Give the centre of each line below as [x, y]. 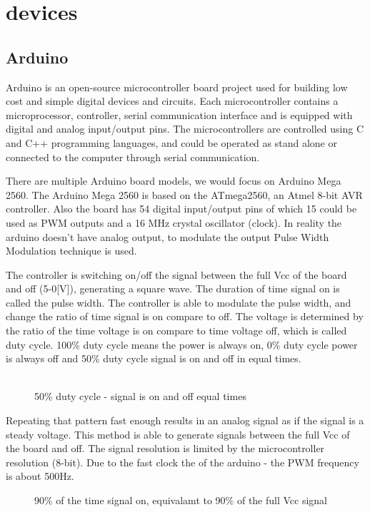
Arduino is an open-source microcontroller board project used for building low [177, 87]
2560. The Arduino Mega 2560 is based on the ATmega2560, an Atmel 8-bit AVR [184, 194]
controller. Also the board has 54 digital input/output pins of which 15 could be [181, 209]
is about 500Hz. [40, 476]
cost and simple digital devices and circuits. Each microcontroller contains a [172, 101]
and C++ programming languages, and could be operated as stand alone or [171, 142]
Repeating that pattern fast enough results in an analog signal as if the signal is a [185, 420]
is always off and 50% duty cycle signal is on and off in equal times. [154, 358]
